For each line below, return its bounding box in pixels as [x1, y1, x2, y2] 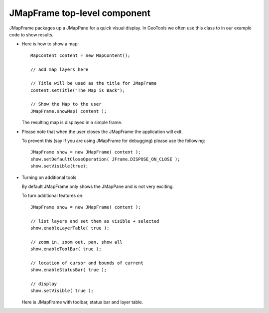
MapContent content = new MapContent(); [30, 52, 131, 58]
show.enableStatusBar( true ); [30, 267, 107, 273]
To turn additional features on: [21, 192, 84, 199]
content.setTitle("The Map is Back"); [30, 87, 126, 93]
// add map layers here [30, 66, 89, 72]
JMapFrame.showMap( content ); [30, 108, 107, 114]
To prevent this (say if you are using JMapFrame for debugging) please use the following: [21, 138, 205, 144]
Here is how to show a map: [21, 41, 79, 47]
